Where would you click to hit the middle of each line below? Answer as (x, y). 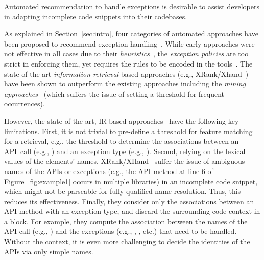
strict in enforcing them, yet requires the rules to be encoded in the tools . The (128, 63)
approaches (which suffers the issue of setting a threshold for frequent (114, 93)
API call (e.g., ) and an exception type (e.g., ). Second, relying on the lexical (125, 151)
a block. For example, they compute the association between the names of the (126, 221)
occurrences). (25, 104)
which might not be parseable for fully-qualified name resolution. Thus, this (123, 191)
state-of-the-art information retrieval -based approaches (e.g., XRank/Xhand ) (126, 73)
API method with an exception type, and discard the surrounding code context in (132, 211)
